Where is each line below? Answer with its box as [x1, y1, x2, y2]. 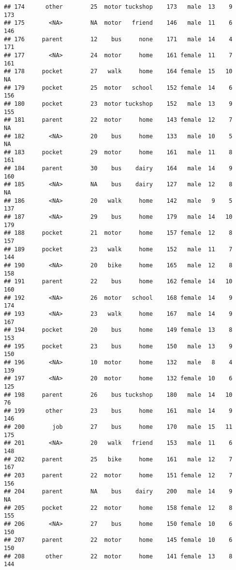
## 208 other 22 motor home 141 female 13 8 [4, 553, 233, 560]
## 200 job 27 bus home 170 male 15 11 [4, 423, 233, 431]
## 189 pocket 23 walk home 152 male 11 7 [4, 245, 233, 253]
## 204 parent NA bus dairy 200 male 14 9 [4, 488, 233, 495]
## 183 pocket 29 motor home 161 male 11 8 [4, 148, 233, 156]
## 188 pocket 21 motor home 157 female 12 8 [4, 229, 233, 237]
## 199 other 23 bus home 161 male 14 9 [4, 407, 233, 414]
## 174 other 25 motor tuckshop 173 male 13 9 [4, 3, 233, 10]
